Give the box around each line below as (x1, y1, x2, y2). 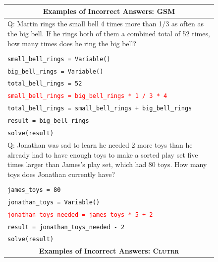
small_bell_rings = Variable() (7, 55, 110, 63)
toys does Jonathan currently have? (7, 169, 115, 179)
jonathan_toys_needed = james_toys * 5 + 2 (7, 211, 153, 218)
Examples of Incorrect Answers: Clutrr (39, 246, 179, 256)
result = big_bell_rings (7, 117, 89, 125)
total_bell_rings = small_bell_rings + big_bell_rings (7, 105, 192, 112)
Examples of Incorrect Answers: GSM (43, 5, 175, 16)
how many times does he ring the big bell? (7, 38, 136, 48)
